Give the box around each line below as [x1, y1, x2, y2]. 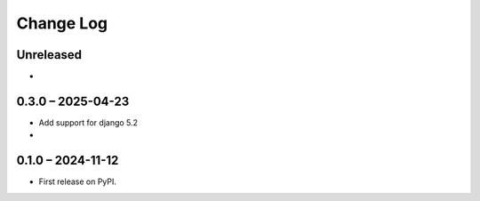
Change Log [16, 13, 108, 33]
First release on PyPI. [38, 176, 117, 187]
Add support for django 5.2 [38, 117, 138, 128]
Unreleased [16, 47, 83, 62]
